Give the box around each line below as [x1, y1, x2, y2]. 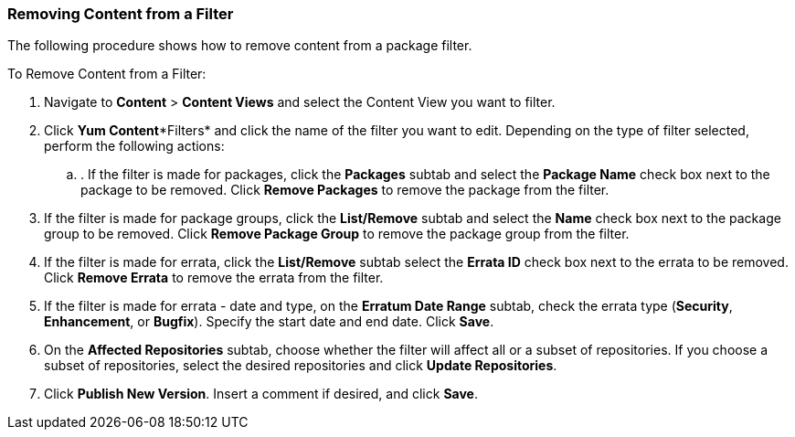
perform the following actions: [44, 138, 225, 155]
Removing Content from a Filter [7, 5, 234, 23]
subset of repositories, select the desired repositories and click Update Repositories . [44, 357, 557, 374]
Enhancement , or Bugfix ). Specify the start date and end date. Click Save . [44, 314, 494, 330]
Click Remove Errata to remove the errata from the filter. [44, 270, 384, 286]
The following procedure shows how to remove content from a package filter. [7, 37, 472, 54]
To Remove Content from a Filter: [7, 66, 207, 82]
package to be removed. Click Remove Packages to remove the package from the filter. [80, 182, 609, 198]
